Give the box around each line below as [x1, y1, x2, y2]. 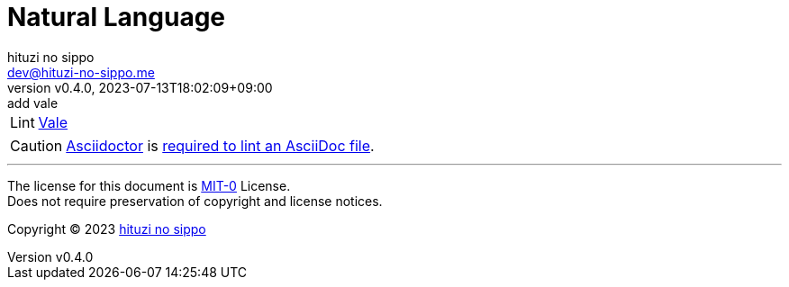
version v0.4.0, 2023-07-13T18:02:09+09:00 [7, 79, 273, 95]
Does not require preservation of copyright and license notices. [7, 193, 383, 209]
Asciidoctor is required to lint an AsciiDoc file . [66, 136, 375, 155]
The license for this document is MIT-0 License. [7, 177, 291, 193]
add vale [7, 94, 59, 111]
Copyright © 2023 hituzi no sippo [7, 220, 206, 237]
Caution [10, 136, 63, 155]
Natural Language [7, 2, 226, 32]
